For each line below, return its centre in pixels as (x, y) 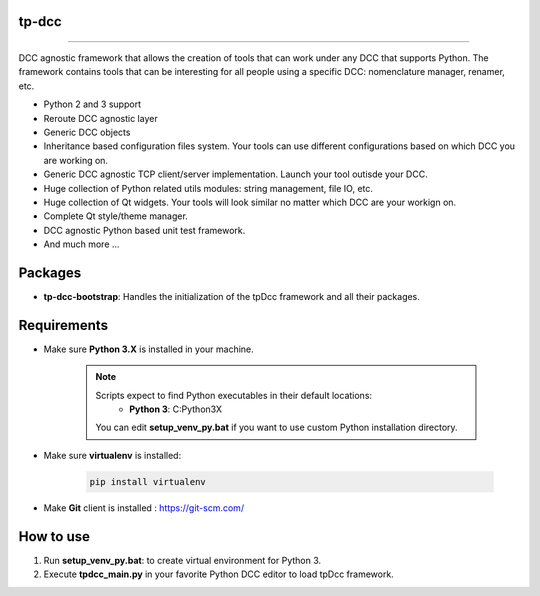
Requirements (63, 325)
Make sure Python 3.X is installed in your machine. (148, 349)
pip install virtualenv (148, 481)
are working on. (76, 160)
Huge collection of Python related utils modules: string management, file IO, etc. (208, 188)
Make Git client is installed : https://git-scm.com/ (144, 507)
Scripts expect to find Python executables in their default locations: (234, 395)
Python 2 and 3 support (92, 104)
